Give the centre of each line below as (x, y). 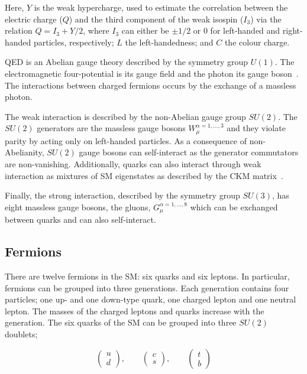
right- (293, 30)
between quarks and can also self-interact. (80, 219)
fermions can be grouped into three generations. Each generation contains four (147, 287)
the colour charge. (257, 42)
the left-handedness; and (169, 42)
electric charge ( (34, 19)
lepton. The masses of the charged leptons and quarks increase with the (135, 310)
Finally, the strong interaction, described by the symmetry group (122, 195)
